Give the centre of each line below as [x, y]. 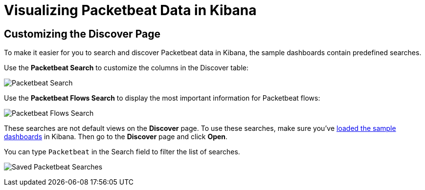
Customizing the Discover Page [82, 34]
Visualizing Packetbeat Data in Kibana [130, 10]
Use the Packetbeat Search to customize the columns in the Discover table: [126, 68]
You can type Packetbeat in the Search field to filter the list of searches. [122, 152]
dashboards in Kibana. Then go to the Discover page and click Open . [116, 137]
